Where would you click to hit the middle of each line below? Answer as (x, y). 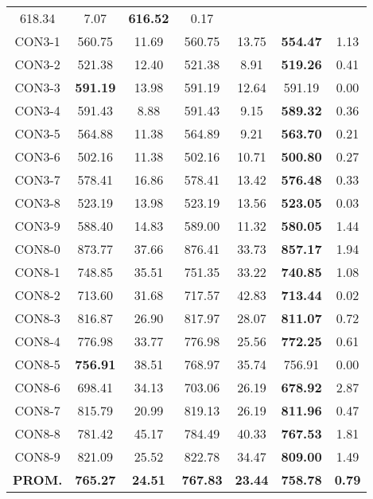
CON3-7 (37, 179)
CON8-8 (37, 433)
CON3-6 (37, 156)
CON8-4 (37, 341)
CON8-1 (37, 272)
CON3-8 (37, 203)
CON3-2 (37, 64)
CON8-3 (37, 318)
